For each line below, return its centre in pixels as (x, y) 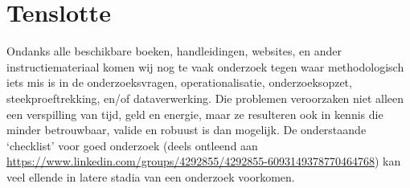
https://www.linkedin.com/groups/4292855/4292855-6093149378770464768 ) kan (204, 161)
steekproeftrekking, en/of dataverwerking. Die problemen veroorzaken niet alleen (205, 98)
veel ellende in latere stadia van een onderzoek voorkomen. (151, 176)
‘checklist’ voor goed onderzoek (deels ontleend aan (132, 145)
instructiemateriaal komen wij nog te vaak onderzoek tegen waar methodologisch (205, 66)
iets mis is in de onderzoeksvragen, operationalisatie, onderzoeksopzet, (179, 82)
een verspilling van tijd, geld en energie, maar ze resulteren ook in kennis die (195, 114)
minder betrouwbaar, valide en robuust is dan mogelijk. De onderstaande (187, 130)
